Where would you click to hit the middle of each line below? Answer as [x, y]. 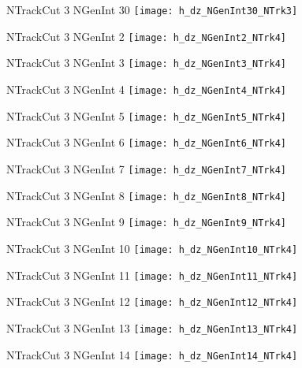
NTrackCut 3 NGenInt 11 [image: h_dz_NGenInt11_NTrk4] [152, 275]
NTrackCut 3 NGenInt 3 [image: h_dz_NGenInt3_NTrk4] [146, 63]
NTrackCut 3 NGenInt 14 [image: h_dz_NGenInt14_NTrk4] [152, 354]
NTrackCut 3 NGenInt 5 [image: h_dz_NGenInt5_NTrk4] [146, 115]
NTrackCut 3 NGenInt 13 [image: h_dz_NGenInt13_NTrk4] [152, 327]
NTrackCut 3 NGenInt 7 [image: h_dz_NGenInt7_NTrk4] [146, 168]
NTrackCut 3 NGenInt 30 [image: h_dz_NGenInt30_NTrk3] [152, 9]
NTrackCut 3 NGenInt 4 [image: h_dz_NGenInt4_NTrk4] [146, 89]
